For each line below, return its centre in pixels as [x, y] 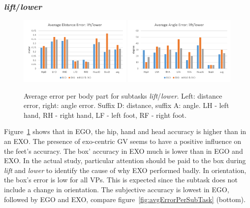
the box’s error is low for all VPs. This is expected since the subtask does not [121, 180]
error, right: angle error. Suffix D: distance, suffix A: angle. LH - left [126, 105]
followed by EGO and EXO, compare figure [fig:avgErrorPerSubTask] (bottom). [125, 199]
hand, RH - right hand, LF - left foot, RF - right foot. [105, 115]
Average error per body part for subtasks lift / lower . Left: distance [123, 95]
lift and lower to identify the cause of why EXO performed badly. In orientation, [125, 170]
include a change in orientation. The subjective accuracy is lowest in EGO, [117, 189]
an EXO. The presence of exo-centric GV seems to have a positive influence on [123, 141]
